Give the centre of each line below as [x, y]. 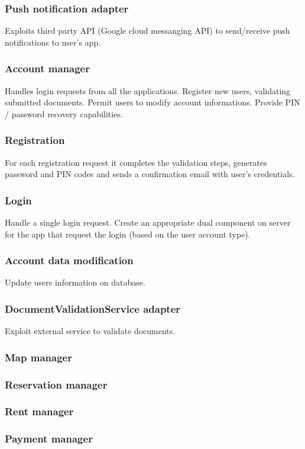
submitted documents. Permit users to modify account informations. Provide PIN [152, 102]
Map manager [38, 357]
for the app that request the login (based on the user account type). [128, 234]
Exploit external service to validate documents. [90, 331]
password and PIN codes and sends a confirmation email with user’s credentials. [150, 174]
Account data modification [69, 260]
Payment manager [49, 439]
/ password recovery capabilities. [64, 113]
